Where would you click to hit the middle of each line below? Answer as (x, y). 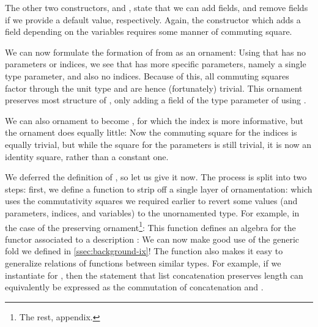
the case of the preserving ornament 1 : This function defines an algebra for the (150, 226)
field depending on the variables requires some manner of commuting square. (149, 31)
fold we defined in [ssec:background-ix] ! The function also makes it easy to (144, 251)
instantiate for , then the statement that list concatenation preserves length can (154, 275)
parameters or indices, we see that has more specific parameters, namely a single (156, 64)
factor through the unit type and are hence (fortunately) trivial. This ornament (154, 88)
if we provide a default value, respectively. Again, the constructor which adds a (153, 19)
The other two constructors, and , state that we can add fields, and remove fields (157, 7)
